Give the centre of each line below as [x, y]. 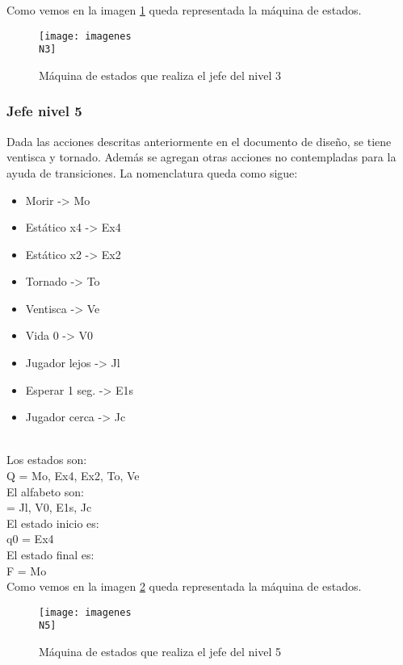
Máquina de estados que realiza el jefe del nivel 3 [160, 75]
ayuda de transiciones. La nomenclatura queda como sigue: [152, 172]
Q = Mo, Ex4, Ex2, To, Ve [73, 476]
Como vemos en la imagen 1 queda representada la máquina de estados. [184, 10]
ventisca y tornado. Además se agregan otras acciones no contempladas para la [201, 157]
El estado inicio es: [53, 523]
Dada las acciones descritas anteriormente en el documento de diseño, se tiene [199, 141]
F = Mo [27, 570]
